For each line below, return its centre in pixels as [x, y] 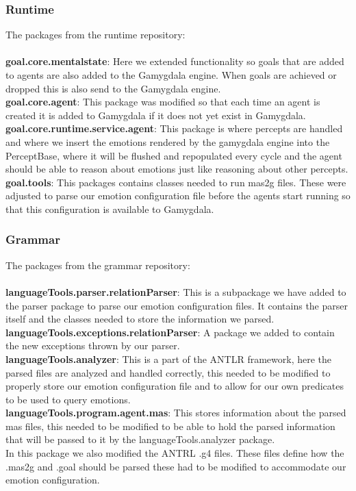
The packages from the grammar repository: [98, 265]
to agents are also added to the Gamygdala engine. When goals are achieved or [171, 75]
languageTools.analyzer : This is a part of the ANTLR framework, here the [169, 358]
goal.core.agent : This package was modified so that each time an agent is [163, 102]
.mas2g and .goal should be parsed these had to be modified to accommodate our [176, 466]
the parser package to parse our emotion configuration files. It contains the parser [177, 305]
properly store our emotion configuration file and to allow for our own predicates [175, 386]
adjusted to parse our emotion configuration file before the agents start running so [178, 196]
